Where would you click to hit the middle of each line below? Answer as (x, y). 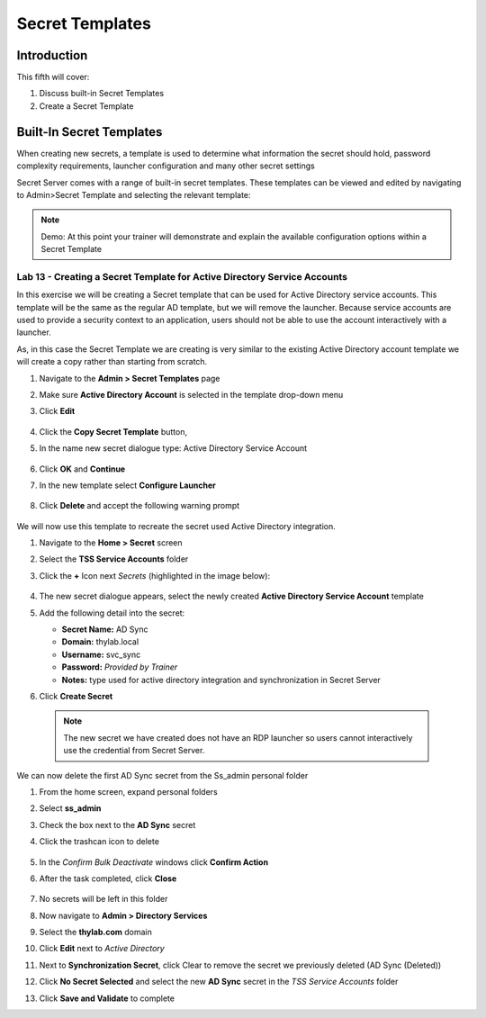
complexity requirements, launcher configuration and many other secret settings (166, 166)
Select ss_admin (70, 808)
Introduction (52, 55)
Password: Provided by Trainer (120, 667)
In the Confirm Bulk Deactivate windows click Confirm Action (154, 862)
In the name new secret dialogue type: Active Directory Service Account (173, 448)
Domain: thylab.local (100, 642)
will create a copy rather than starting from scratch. (112, 362)
